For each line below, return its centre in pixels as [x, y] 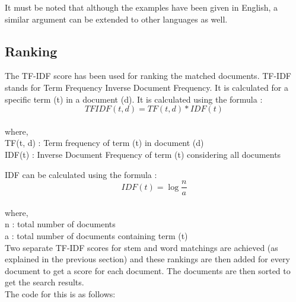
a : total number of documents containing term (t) [96, 235]
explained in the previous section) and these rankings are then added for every [147, 259]
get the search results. [44, 282]
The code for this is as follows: [60, 293]
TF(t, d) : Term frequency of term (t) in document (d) [104, 143]
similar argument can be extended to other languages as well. [116, 19]
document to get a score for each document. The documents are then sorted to [148, 270]
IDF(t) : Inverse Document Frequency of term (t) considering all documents [143, 154]
